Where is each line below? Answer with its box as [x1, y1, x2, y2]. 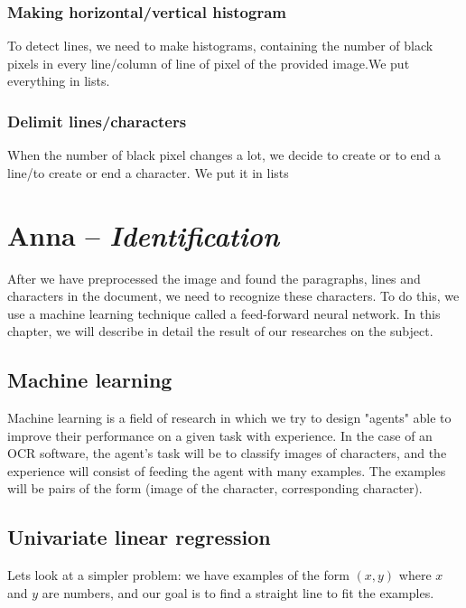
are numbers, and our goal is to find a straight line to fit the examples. [42, 583, 434, 602]
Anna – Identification [7, 216, 280, 254]
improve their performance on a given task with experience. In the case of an [7, 426, 433, 444]
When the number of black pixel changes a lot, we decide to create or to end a [7, 145, 442, 164]
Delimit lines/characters [7, 109, 187, 132]
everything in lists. [7, 71, 110, 90]
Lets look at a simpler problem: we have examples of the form [7, 566, 349, 585]
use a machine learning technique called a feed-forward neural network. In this [7, 304, 441, 323]
